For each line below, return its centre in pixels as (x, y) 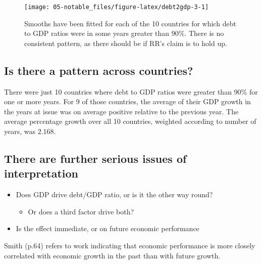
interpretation (41, 173)
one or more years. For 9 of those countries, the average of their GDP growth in (127, 101)
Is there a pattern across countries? (99, 70)
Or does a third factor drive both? (81, 211)
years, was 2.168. (30, 131)
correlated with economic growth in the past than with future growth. (112, 255)
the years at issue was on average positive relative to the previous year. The (121, 111)
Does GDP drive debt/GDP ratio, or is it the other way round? (114, 194)
